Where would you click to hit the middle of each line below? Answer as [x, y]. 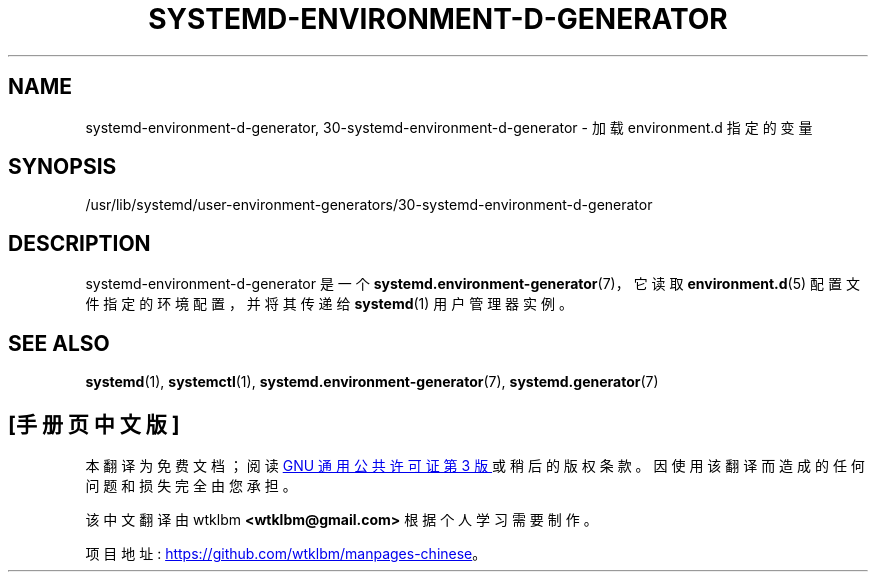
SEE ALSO [59, 343]
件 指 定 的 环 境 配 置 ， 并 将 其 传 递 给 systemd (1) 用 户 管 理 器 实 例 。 [329, 304]
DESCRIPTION [79, 243]
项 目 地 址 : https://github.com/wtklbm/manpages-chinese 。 [286, 553]
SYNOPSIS [62, 167]
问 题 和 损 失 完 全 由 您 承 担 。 [191, 485]
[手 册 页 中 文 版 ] [94, 424]
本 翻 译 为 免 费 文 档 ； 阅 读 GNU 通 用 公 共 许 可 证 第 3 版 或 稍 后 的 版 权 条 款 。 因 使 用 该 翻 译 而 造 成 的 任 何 [475, 465]
